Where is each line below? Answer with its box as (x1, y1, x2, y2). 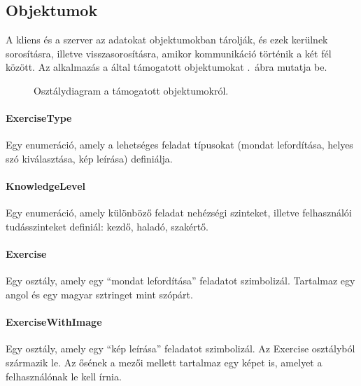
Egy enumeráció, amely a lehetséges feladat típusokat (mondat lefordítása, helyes (6, 137, 353, 152)
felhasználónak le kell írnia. (6, 368, 122, 383)
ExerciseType (6, 111, 72, 125)
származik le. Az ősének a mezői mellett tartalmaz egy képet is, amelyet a (6, 354, 323, 369)
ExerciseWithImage (6, 315, 102, 329)
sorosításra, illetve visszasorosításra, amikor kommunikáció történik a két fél (6, 46, 332, 60)
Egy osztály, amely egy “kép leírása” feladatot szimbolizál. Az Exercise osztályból (6, 341, 355, 356)
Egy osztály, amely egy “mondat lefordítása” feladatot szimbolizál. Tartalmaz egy (6, 273, 355, 288)
